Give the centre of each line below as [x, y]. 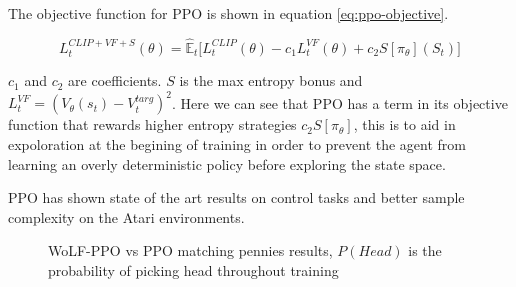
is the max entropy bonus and [271, 80]
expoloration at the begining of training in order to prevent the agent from [237, 143]
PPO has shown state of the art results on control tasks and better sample [236, 197]
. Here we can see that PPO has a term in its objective [340, 102]
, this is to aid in [404, 124]
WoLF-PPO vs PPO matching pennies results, [190, 250]
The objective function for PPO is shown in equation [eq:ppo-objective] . [228, 13]
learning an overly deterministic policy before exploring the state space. [227, 163]
